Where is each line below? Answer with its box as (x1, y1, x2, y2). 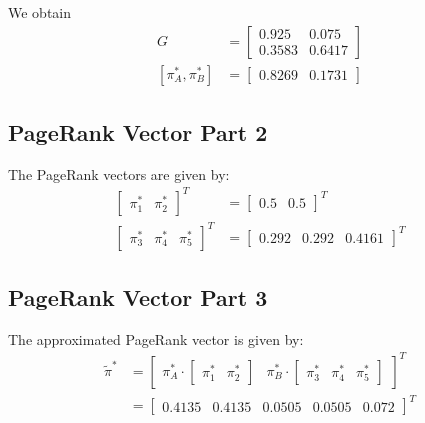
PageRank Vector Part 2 (8, 117, 268, 148)
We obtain (8, 2, 72, 22)
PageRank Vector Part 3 (8, 281, 268, 312)
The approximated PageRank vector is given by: (8, 328, 304, 349)
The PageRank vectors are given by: (8, 163, 230, 184)
